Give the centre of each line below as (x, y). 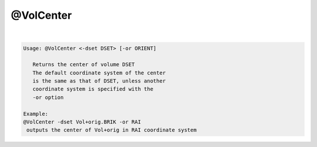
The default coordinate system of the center (99, 73)
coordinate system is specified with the (93, 89)
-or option (48, 97)
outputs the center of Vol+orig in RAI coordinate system (112, 130)
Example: (36, 114)
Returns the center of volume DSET (84, 65)
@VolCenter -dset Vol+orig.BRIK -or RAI (82, 122)
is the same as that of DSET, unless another (99, 81)
